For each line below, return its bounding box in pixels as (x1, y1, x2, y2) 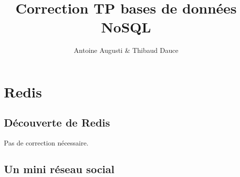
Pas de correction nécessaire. (4, 138, 89, 148)
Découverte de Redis (4, 115, 110, 130)
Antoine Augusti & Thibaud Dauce (74, 45, 178, 55)
